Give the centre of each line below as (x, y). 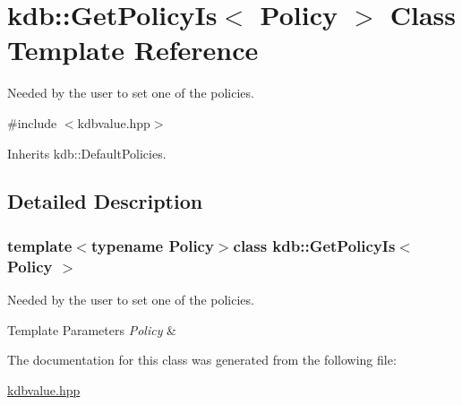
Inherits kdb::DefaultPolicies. (87, 153)
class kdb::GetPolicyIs (314, 245)
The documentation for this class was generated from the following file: (202, 360)
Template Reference (133, 50)
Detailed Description (105, 201)
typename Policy (152, 245)
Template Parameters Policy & (92, 329)
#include (32, 122)
